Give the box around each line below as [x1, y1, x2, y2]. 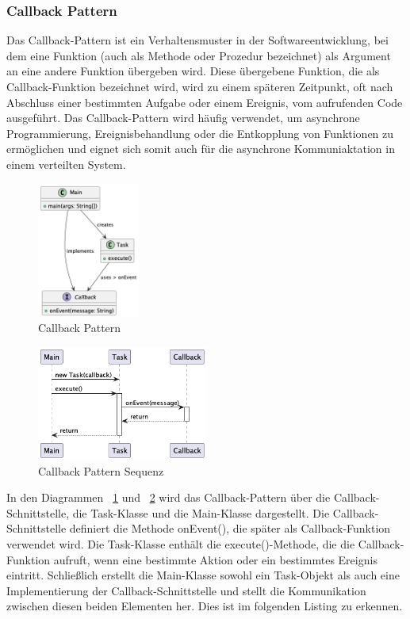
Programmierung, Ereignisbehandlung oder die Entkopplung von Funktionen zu [6, 124, 394, 141]
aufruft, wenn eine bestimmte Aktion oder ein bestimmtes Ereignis [53, 551, 377, 567]
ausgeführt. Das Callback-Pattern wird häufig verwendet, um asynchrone [6, 109, 360, 126]
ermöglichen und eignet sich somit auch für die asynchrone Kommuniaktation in [6, 140, 395, 157]
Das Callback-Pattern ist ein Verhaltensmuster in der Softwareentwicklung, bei [6, 32, 389, 48]
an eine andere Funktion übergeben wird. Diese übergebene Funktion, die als [6, 63, 380, 79]
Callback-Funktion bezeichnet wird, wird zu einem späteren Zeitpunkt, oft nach [6, 78, 393, 94]
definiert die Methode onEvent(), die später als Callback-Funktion [69, 520, 391, 537]
